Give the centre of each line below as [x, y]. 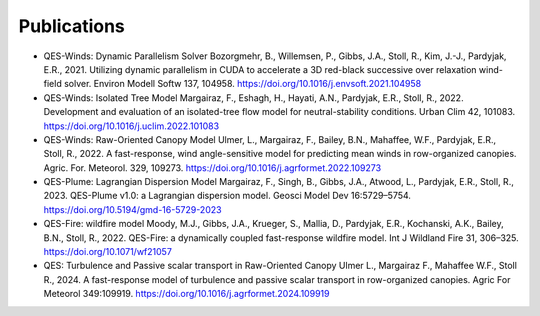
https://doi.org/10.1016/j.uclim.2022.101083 [131, 126]
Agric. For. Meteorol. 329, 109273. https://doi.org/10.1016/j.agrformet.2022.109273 [212, 167]
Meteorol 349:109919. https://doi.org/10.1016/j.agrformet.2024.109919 [186, 294]
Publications [71, 26]
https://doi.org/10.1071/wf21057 [107, 252]
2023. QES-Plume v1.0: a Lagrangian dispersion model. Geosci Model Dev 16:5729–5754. [227, 196]
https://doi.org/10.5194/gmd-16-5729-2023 [132, 209]
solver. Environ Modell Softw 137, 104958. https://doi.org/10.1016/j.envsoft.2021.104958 [242, 84]
